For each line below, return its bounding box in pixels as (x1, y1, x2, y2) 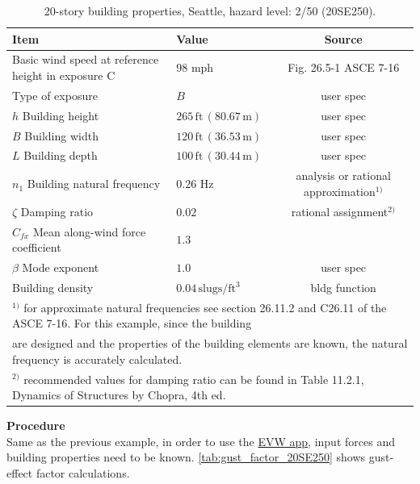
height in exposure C (12, 67, 115, 84)
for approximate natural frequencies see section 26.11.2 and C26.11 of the (23, 298, 387, 315)
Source (324, 30, 363, 47)
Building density (12, 278, 94, 295)
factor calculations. (36, 465, 130, 481)
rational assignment (291, 202, 388, 219)
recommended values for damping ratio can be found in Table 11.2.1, (23, 370, 364, 387)
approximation (304, 182, 376, 199)
